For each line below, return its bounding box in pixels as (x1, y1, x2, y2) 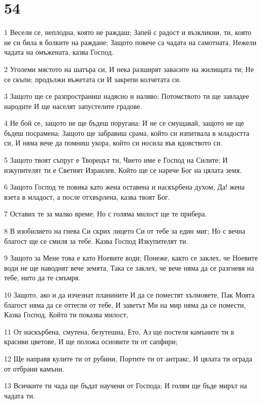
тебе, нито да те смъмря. (4, 272, 81, 283)
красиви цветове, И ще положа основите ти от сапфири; (4, 336, 178, 347)
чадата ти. (4, 390, 35, 400)
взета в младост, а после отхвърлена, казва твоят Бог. (4, 191, 170, 202)
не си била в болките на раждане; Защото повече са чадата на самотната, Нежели (4, 36, 257, 47)
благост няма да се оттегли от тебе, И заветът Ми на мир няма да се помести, (4, 299, 246, 310)
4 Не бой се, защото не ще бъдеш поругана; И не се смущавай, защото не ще (4, 118, 244, 128)
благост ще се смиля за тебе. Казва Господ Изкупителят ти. (4, 235, 188, 246)
